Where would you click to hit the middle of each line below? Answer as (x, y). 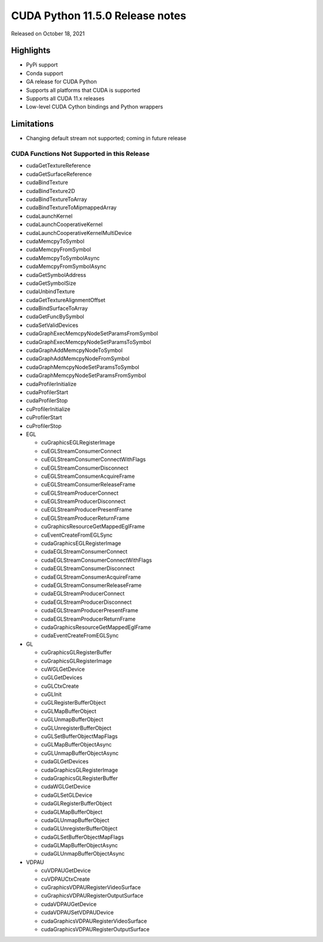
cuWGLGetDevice (63, 669)
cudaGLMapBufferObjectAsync (80, 845)
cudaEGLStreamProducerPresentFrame (90, 610)
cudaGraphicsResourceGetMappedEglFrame (96, 627)
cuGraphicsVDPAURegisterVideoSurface (91, 887)
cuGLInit (51, 694)
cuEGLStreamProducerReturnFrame (85, 518)
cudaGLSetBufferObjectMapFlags (83, 837)
